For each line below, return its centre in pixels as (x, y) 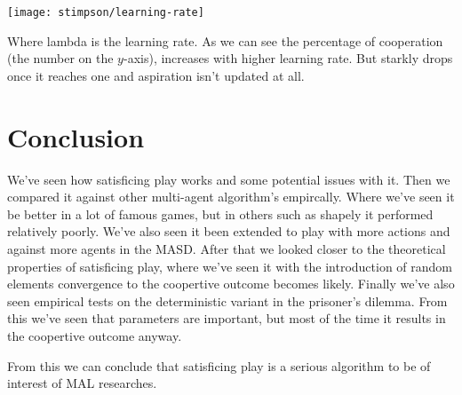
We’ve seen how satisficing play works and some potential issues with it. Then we (229, 179)
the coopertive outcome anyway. (95, 335)
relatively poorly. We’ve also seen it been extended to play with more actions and (229, 231)
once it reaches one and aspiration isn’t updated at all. (156, 75)
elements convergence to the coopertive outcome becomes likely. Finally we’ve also (231, 284)
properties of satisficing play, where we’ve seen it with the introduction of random (230, 266)
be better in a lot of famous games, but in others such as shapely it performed (220, 213)
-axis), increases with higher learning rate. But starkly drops (288, 58)
